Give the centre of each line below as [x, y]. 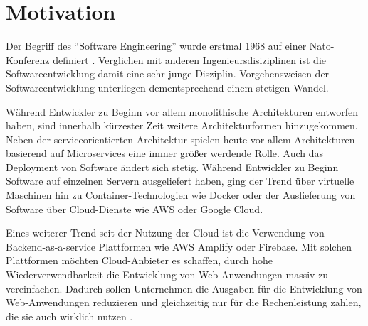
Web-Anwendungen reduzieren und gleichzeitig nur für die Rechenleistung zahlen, [184, 302]
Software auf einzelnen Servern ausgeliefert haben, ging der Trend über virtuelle [180, 181]
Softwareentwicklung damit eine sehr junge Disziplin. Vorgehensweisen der [168, 74]
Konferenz [28, 59]
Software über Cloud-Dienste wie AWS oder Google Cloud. [135, 208]
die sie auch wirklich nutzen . [69, 316]
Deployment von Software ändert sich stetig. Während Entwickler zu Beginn [172, 167]
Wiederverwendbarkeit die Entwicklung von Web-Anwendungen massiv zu [167, 275]
